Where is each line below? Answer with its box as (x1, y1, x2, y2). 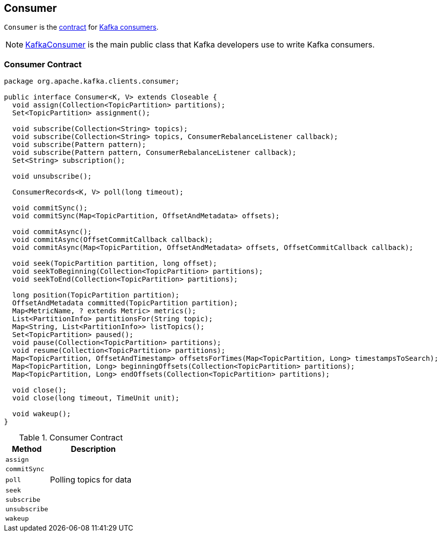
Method (11, 444, 42, 454)
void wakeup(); (12, 410, 71, 418)
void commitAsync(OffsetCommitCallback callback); (12, 236, 213, 244)
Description (70, 444, 116, 454)
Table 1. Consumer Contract (19, 433, 123, 443)
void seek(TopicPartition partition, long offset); (12, 259, 217, 268)
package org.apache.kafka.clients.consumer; (4, 77, 180, 86)
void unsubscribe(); (12, 172, 92, 181)
